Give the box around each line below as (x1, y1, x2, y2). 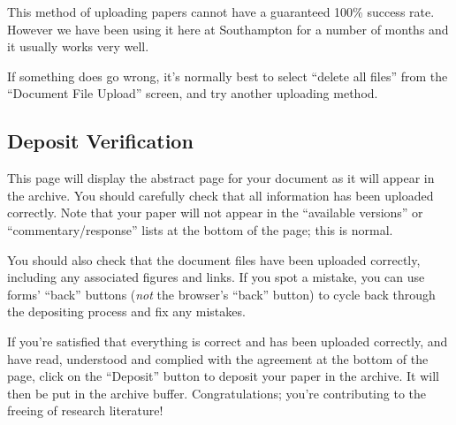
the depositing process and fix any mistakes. (7, 302, 246, 321)
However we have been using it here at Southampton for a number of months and (7, 19, 449, 38)
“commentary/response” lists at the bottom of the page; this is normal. (7, 220, 393, 239)
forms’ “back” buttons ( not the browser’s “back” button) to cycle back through (7, 285, 436, 303)
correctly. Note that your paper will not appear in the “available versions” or (7, 203, 423, 222)
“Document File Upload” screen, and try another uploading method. (7, 84, 378, 102)
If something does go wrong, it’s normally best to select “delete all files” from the (7, 66, 448, 85)
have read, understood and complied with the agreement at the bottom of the (7, 349, 429, 368)
